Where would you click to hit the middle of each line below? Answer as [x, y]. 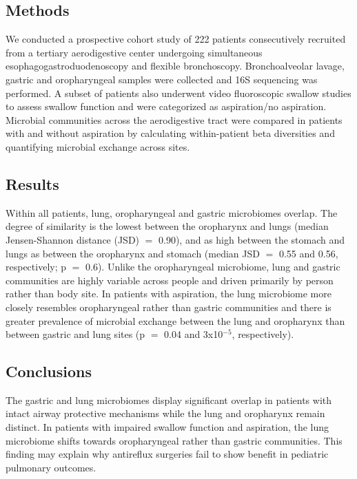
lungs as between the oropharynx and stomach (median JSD [133, 253]
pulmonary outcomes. [51, 467]
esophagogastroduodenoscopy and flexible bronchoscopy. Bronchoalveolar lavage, [175, 66]
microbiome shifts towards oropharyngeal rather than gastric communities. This [174, 440]
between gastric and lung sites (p [75, 334]
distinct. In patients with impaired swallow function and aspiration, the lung [167, 427]
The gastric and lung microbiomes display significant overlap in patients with [169, 400]
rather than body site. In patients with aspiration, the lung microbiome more [169, 294]
